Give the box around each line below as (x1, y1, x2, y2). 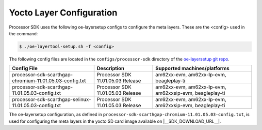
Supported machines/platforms (155, 65, 230, 72)
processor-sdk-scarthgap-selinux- (12, 96, 92, 103)
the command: (9, 30, 38, 36)
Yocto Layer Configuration (9, 7, 117, 18)
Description (97, 65, 125, 72)
